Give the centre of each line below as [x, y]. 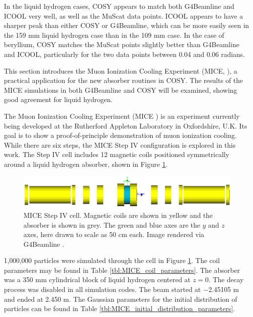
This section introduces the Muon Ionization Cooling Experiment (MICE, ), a [121, 70]
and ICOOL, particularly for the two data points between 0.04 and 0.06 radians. [125, 54]
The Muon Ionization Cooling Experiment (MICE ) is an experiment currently [122, 116]
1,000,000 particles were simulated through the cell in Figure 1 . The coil [112, 260]
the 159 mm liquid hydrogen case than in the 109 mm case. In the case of [114, 35]
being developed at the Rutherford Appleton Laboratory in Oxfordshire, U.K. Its [126, 125]
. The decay [226, 279]
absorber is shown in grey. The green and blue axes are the [112, 225]
